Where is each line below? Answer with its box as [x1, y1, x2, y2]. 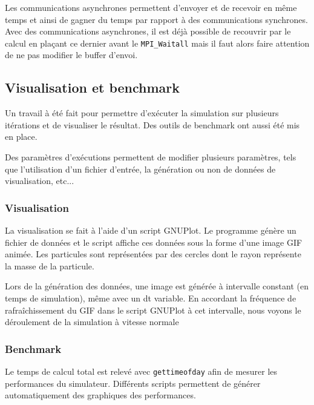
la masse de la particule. [5, 259, 94, 272]
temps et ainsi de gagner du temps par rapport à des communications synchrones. [5, 13, 308, 25]
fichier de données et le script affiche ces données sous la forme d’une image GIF [5, 235, 303, 248]
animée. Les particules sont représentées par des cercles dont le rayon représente [5, 248, 301, 260]
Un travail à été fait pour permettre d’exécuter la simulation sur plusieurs [5, 107, 279, 119]
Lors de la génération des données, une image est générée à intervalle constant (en [5, 280, 309, 292]
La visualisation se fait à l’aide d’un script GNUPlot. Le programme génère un [5, 224, 296, 237]
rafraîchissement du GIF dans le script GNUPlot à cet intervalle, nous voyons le [5, 303, 301, 316]
